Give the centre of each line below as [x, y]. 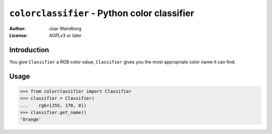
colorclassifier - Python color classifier [102, 13]
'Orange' [31, 119]
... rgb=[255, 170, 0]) [53, 105]
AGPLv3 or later [65, 35]
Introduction [29, 50]
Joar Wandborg [65, 28]
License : [18, 35]
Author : [18, 28]
